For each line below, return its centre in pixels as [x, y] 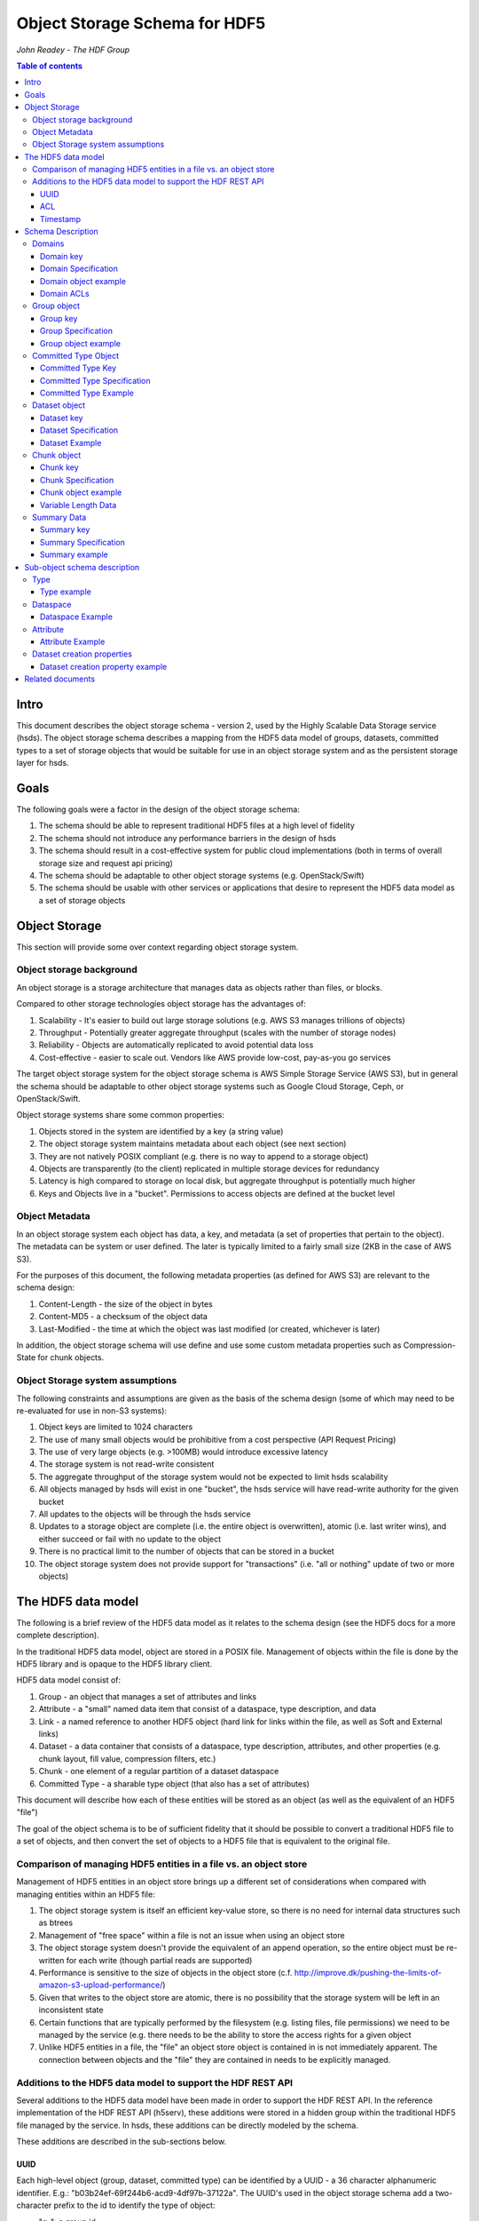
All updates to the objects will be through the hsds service [145, 1514]
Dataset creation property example [104, 666]
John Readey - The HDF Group [73, 50]
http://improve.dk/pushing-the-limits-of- [368, 1973]
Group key [59, 318]
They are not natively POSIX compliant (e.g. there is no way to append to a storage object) [204, 1156]
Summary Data [59, 517]
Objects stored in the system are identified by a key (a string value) [161, 1131]
